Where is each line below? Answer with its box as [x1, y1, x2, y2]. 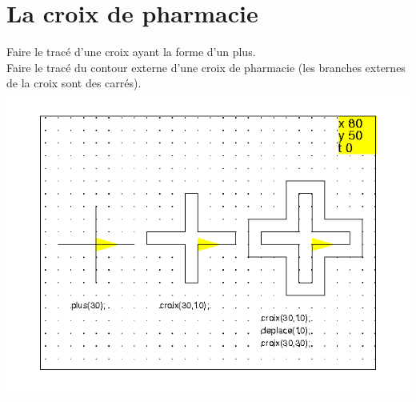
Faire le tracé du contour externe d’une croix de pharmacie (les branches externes [6, 58, 406, 75]
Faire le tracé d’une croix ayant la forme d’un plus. [6, 43, 256, 60]
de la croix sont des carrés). [6, 74, 142, 91]
